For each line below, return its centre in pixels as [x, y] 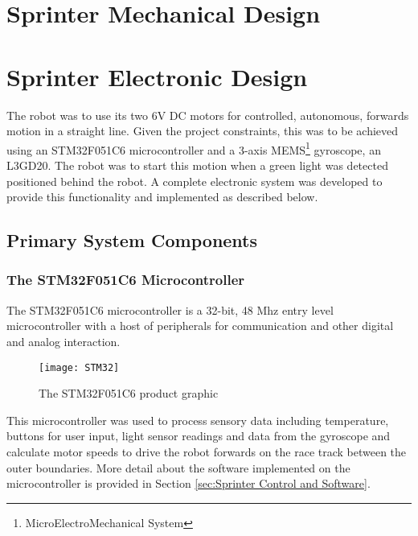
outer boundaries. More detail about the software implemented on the [178, 467]
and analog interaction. [64, 341]
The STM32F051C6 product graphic [129, 393]
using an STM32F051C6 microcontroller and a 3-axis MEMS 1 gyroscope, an [194, 148]
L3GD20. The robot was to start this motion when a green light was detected [197, 165]
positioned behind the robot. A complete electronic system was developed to [195, 181]
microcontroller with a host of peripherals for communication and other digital [200, 326]
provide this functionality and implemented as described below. [162, 197]
